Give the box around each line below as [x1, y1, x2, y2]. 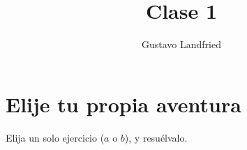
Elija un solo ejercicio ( [6, 130, 105, 144]
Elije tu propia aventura [6, 89, 241, 118]
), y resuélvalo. [124, 130, 188, 144]
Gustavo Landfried [142, 37, 221, 52]
